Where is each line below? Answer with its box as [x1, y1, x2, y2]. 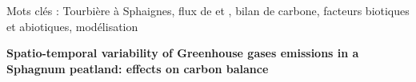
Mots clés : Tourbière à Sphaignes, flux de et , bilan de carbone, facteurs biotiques [6, 2, 410, 18]
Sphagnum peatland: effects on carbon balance [6, 60, 269, 76]
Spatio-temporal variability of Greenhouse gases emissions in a [6, 45, 359, 61]
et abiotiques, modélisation [6, 18, 138, 34]
